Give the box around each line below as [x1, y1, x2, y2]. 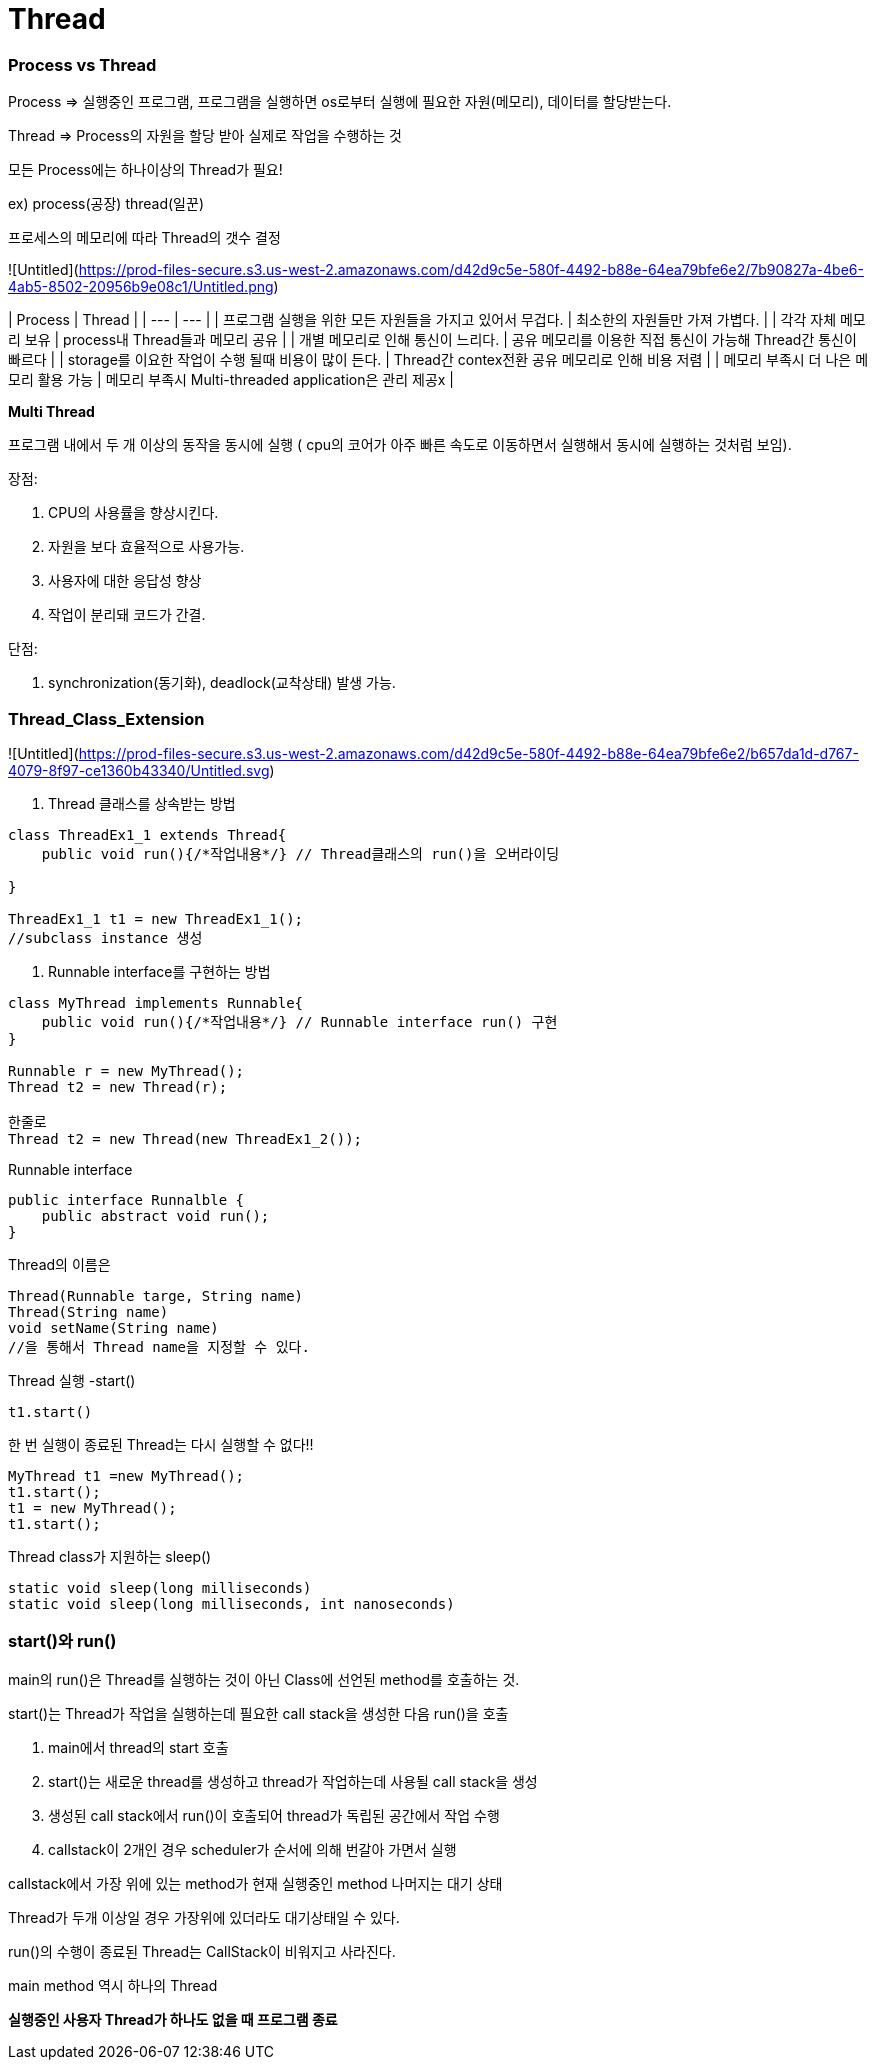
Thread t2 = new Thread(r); [8, 1078, 228, 1095]
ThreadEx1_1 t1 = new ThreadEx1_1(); [8, 910, 304, 927]
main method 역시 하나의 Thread [8, 1976, 218, 1994]
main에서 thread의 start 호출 [48, 1738, 229, 1756]
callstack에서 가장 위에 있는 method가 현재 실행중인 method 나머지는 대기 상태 [8, 1874, 503, 1892]
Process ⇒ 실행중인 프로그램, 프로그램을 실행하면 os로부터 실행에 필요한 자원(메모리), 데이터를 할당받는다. [8, 93, 672, 111]
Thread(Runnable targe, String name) [8, 1287, 304, 1304]
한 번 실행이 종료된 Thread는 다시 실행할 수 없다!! [8, 1435, 314, 1453]
